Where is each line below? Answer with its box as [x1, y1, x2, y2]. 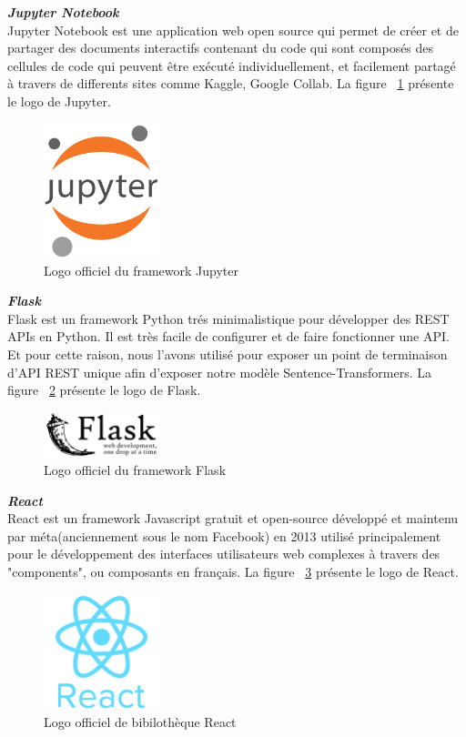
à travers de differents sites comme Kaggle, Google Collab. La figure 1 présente [7, 74, 454, 93]
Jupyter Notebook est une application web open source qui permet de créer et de [7, 20, 459, 39]
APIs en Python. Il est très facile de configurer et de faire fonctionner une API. [7, 327, 450, 346]
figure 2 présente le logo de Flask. [7, 380, 201, 399]
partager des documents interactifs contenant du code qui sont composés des [7, 38, 434, 57]
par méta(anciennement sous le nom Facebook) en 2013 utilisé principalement [7, 526, 441, 545]
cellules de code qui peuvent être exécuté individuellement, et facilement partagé [7, 56, 456, 75]
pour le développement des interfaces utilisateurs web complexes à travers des [7, 544, 441, 563]
